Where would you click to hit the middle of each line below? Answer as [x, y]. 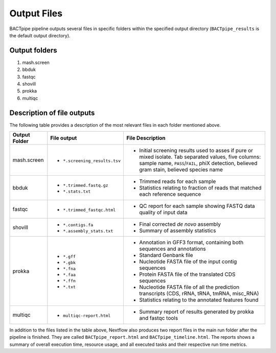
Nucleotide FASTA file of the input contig [188, 262]
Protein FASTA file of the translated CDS [187, 274]
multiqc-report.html [87, 315]
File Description [146, 138]
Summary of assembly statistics [177, 231]
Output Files [36, 13]
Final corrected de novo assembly [180, 224]
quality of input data [163, 213]
